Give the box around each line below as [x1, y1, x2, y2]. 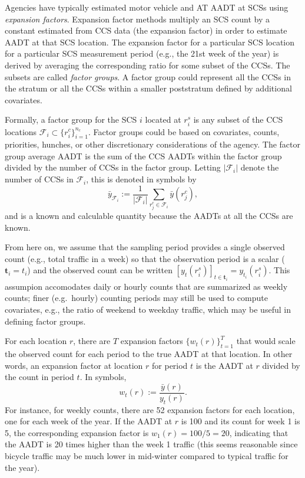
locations [5, 125, 37, 137]
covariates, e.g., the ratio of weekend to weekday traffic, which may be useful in [5, 303, 291, 316]
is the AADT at [195, 359, 253, 371]
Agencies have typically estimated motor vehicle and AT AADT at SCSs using [5, 1, 289, 13]
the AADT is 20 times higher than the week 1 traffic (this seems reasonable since [5, 438, 298, 450]
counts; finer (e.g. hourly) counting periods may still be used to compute [5, 292, 268, 304]
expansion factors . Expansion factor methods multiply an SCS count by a [5, 12, 270, 25]
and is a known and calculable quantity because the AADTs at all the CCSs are [5, 209, 293, 222]
